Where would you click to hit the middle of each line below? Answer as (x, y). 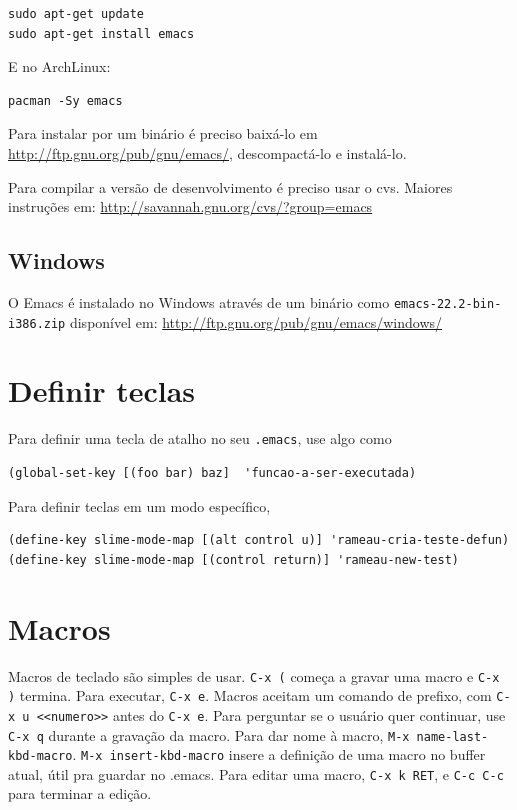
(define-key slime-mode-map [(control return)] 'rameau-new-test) (234, 559)
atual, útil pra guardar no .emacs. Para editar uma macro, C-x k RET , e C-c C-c (256, 773)
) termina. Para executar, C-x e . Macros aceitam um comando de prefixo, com (250, 695)
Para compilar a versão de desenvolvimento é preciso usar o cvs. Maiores (230, 186)
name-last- (452, 736)
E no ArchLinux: (59, 66)
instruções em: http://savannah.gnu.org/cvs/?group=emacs (190, 206)
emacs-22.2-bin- (447, 303)
